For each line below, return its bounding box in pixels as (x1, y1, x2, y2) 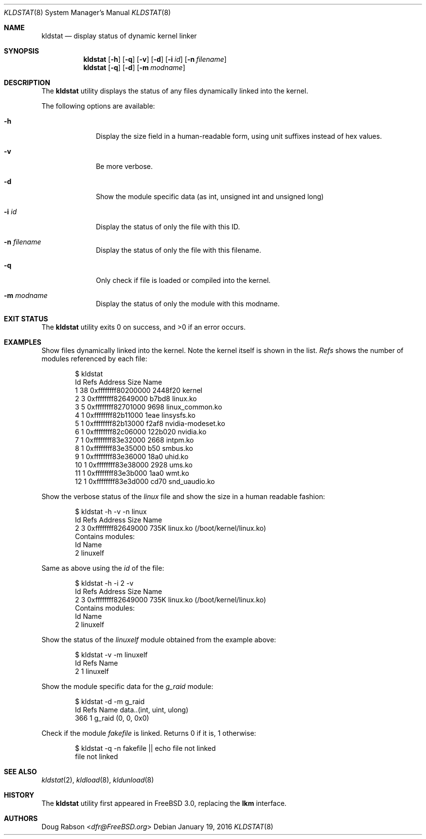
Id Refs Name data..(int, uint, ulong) (75, 706, 189, 714)
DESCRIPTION (4, 78, 51, 87)
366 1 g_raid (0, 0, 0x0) (75, 714, 149, 722)
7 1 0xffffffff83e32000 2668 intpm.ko (75, 436, 194, 444)
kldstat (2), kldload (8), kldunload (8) (41, 776, 154, 784)
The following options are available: (41, 102, 155, 110)
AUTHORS (4, 814, 38, 822)
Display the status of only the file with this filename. (96, 246, 261, 254)
